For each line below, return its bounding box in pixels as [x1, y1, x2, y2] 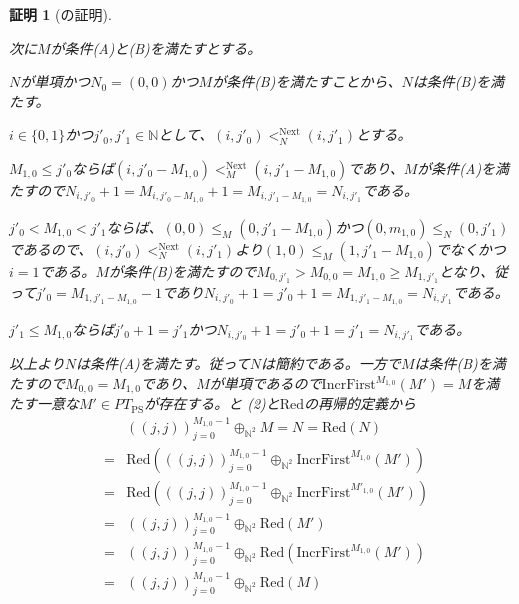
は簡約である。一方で [261, 353, 401, 374]
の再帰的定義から [304, 393, 417, 414]
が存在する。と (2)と [144, 393, 280, 414]
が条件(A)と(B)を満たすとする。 [50, 37, 262, 58]
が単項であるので [209, 373, 322, 393]
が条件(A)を [417, 157, 496, 178]
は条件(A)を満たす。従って [75, 353, 250, 374]
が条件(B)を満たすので [108, 260, 257, 281]
